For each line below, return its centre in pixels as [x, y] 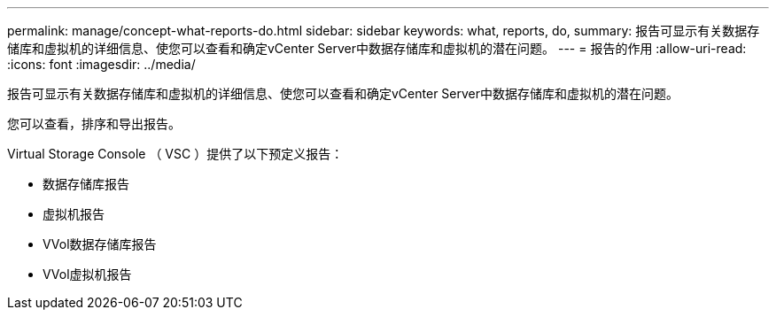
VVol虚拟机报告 [87, 274]
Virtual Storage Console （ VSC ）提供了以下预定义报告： [175, 154]
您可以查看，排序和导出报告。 [94, 124]
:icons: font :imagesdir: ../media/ [101, 64]
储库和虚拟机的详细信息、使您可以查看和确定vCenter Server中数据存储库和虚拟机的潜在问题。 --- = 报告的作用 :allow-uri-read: [377, 48]
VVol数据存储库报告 [100, 244]
